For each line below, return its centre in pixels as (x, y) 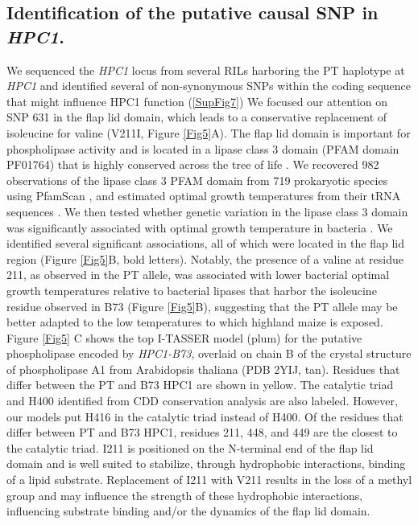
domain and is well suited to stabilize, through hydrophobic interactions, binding (206, 463)
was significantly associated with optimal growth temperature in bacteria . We (200, 227)
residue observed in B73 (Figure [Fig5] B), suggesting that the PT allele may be (202, 306)
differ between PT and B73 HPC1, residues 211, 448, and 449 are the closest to (202, 432)
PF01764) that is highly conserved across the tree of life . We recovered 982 (193, 164)
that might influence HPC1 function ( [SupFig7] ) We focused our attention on (197, 101)
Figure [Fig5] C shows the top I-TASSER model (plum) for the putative (184, 337)
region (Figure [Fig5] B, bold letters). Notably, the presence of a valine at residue (205, 258)
